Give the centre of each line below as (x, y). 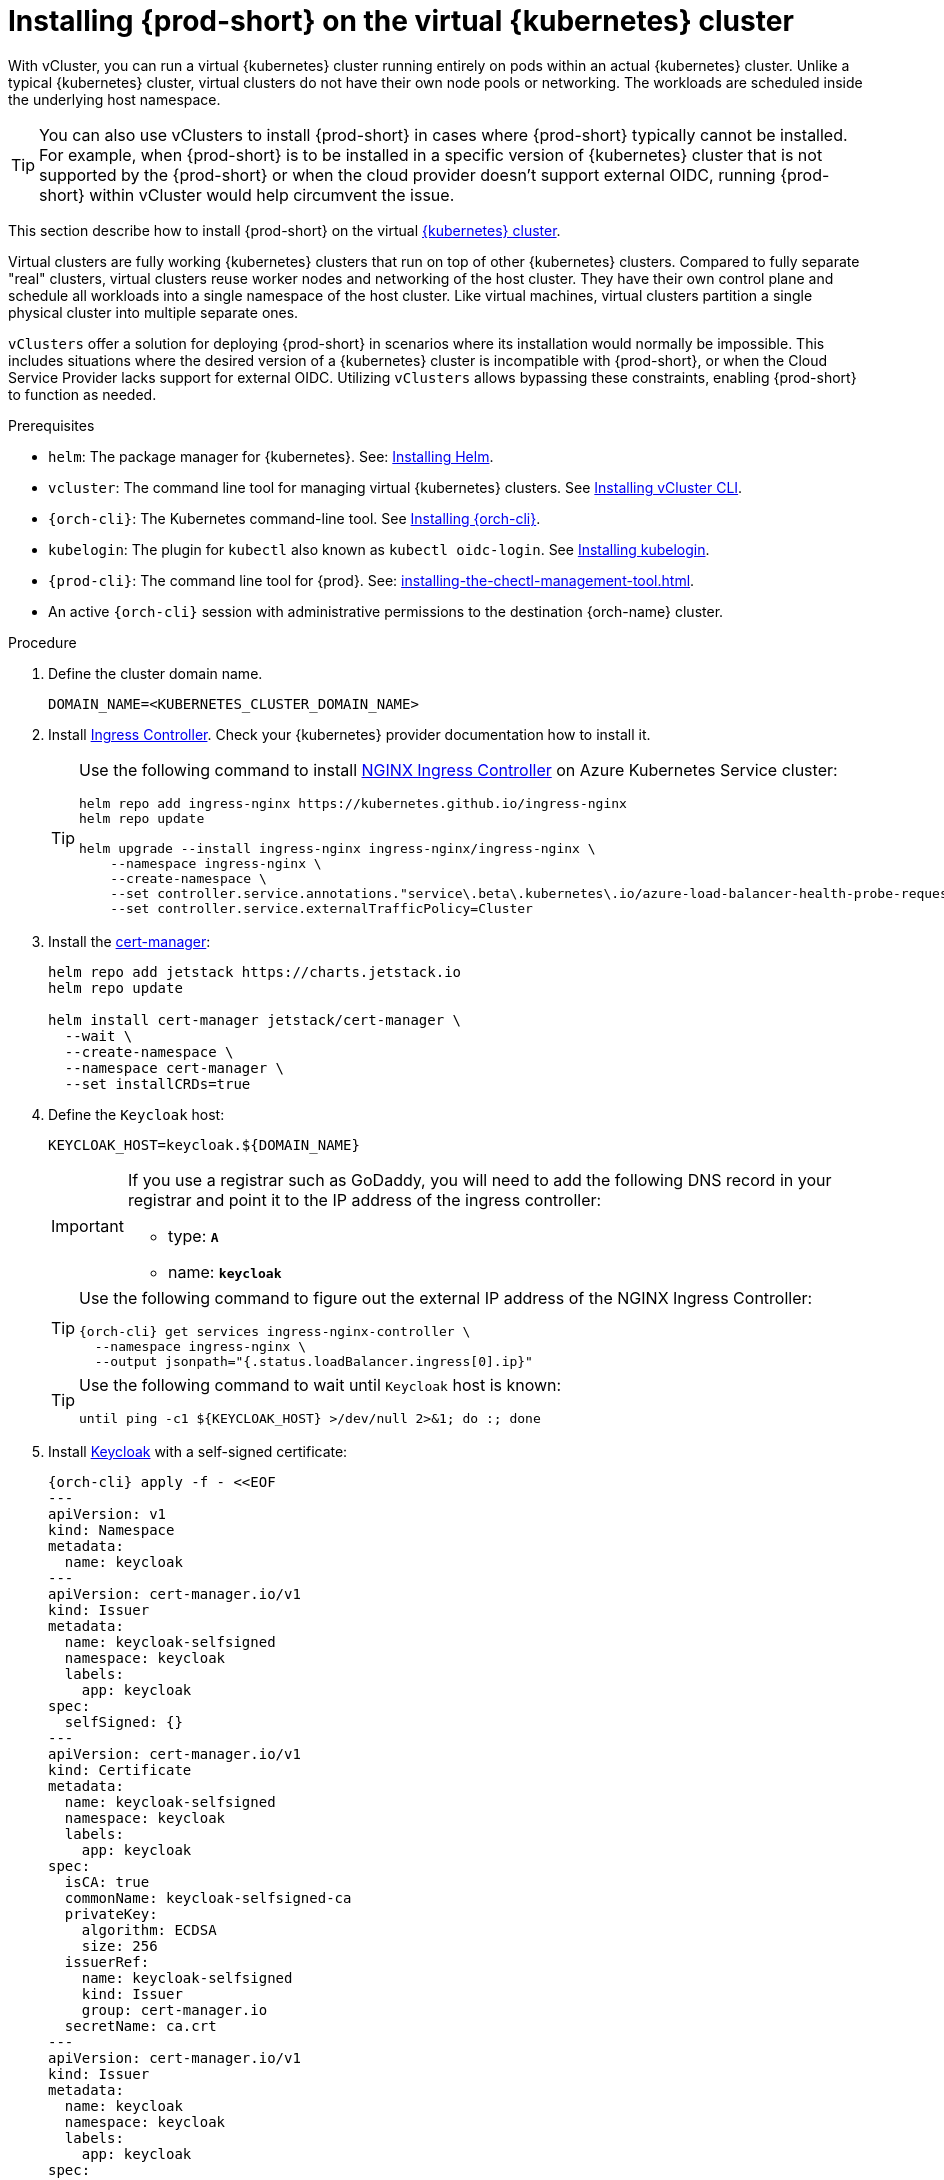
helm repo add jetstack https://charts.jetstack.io (255, 971)
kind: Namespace (111, 1529)
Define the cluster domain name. (155, 673)
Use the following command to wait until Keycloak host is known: (320, 1384)
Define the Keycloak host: (136, 1114)
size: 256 (119, 1945)
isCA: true (107, 1881)
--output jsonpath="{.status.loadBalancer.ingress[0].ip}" (313, 1361)
